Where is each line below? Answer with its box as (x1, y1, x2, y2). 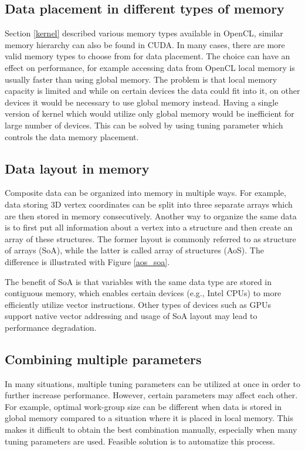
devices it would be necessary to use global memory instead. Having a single (5, 96, 279, 108)
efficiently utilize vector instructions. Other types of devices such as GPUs (5, 298, 271, 310)
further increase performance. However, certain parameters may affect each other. (5, 389, 298, 401)
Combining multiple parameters (5, 350, 202, 368)
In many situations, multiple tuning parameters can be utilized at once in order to (5, 377, 301, 389)
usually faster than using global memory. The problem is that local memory (5, 73, 277, 85)
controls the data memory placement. (5, 130, 139, 143)
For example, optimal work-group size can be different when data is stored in (5, 400, 282, 412)
